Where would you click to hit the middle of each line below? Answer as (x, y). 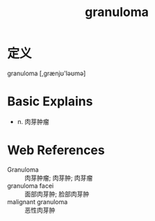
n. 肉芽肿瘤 (33, 121)
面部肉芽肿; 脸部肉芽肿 (57, 194)
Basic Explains (50, 101)
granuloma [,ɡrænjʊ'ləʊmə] (47, 73)
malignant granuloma (38, 201)
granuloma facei (31, 185)
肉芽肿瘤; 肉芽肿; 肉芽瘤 (59, 178)
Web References (56, 150)
